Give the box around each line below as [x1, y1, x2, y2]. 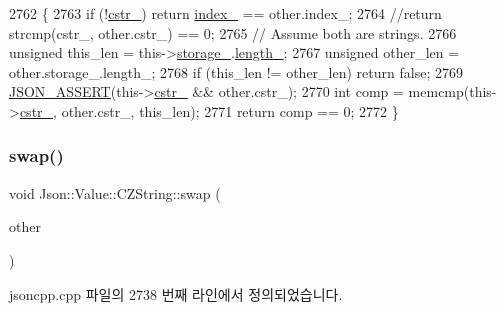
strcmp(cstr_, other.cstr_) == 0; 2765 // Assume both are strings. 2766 [9, 22, 457, 43]
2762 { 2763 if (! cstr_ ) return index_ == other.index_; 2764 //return [9, 3, 442, 23]
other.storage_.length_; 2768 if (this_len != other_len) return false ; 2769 [9, 61, 463, 82]
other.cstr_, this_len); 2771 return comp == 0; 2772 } [61, 100, 399, 121]
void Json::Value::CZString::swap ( [9, 182, 221, 203]
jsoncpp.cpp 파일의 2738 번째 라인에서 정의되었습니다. [9, 283, 343, 304]
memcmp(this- [408, 81, 497, 102]
